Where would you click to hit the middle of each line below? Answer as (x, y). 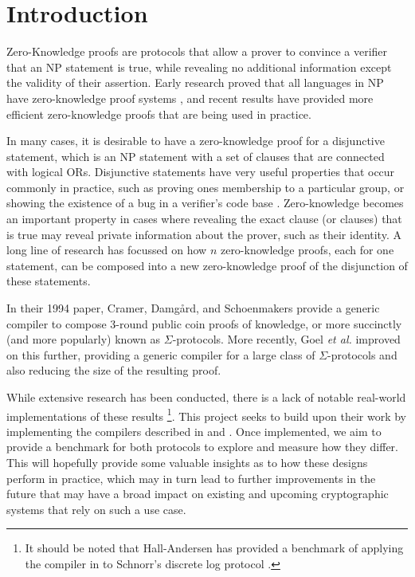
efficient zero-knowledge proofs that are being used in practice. (159, 114)
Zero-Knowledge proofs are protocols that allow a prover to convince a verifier (197, 51)
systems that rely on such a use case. (96, 509)
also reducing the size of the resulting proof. (114, 370)
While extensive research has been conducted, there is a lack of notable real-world (206, 397)
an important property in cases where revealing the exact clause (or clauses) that (204, 219)
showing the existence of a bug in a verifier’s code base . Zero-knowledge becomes (205, 203)
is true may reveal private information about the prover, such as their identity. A (204, 234)
